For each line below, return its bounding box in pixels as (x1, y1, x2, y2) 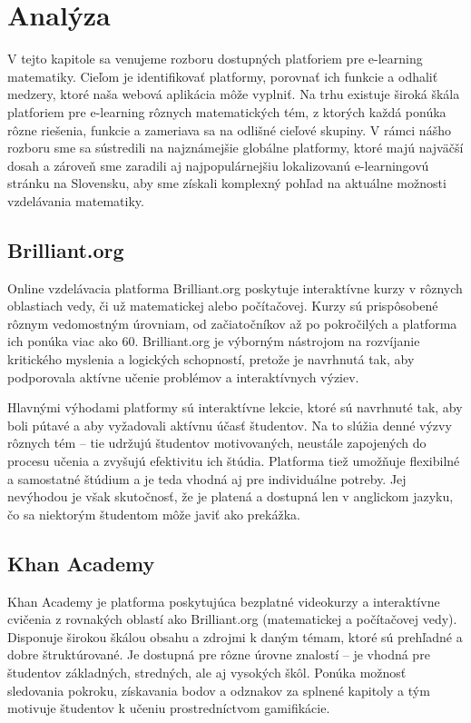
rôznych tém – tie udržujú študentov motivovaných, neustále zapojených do (7, 433, 427, 452)
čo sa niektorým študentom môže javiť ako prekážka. (7, 504, 300, 523)
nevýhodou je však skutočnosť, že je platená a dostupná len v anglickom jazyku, (7, 487, 454, 506)
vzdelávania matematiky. (7, 191, 144, 210)
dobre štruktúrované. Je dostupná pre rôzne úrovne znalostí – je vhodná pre (7, 645, 430, 664)
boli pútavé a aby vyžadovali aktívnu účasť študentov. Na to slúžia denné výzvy (7, 415, 452, 434)
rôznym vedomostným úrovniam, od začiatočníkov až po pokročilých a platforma (7, 313, 457, 332)
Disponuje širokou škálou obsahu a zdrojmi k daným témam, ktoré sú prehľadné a (7, 627, 463, 646)
